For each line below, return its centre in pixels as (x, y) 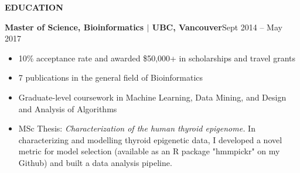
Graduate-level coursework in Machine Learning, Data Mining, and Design (152, 97)
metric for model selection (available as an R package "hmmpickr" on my (149, 151)
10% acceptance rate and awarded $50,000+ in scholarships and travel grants (157, 58)
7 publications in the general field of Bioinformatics (111, 77)
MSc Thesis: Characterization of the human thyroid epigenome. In (137, 128)
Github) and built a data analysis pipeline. (95, 162)
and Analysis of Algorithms (68, 108)
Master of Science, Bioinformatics (74, 27)
